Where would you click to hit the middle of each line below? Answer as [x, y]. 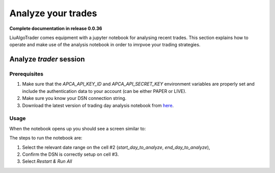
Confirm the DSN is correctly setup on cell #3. [71, 154]
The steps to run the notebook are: [46, 138]
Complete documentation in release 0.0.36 [56, 28]
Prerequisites [26, 74]
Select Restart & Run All [47, 161]
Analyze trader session [47, 59]
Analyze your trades [53, 13]
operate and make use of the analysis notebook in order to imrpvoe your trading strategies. [105, 45]
